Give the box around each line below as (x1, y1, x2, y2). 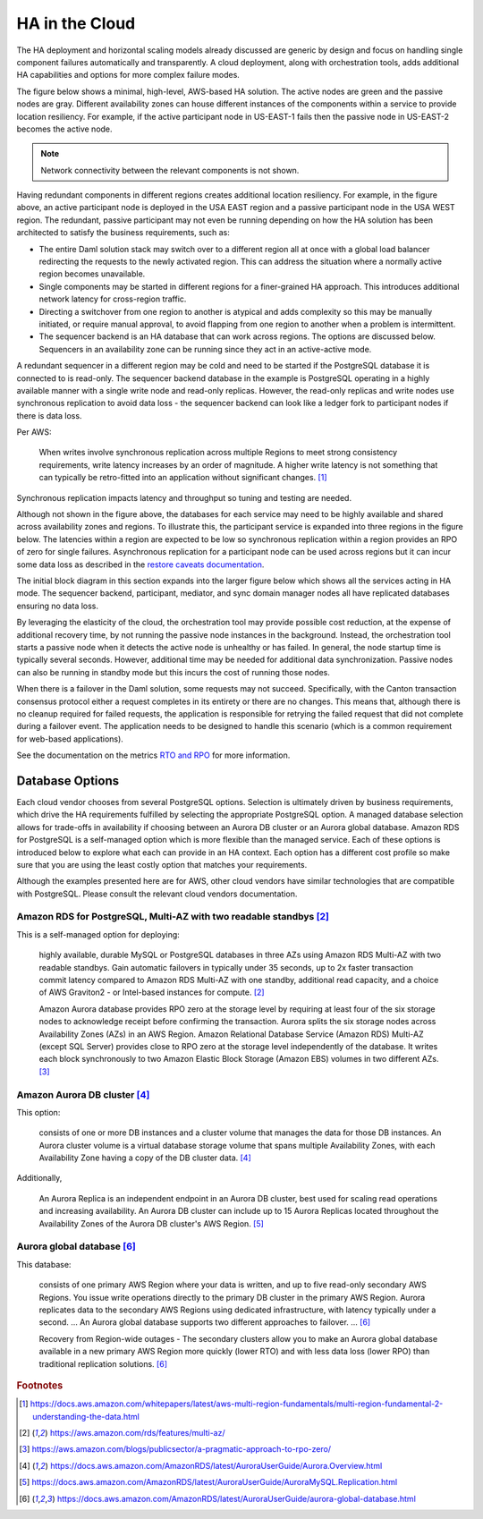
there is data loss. (16, 410, 82, 420)
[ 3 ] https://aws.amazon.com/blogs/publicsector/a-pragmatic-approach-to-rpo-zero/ (19, 1444, 331, 1455)
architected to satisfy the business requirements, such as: (16, 227, 230, 238)
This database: (16, 1259, 72, 1269)
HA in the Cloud (16, 13, 136, 33)
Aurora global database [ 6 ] (16, 1240, 136, 1252)
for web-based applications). (16, 734, 124, 744)
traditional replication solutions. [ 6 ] (38, 1358, 167, 1369)
